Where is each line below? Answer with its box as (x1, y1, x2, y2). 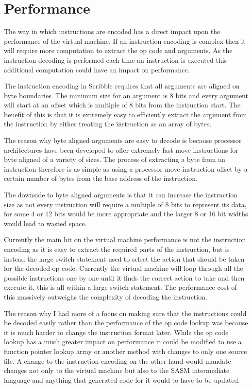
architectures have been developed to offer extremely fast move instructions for (4, 144, 238, 155)
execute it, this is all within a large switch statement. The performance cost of (4, 282, 237, 292)
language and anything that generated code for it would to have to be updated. (4, 374, 240, 385)
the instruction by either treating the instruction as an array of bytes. (4, 119, 212, 129)
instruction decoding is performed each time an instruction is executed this (4, 54, 227, 65)
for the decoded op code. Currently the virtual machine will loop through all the (4, 263, 243, 273)
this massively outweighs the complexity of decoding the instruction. (4, 291, 207, 301)
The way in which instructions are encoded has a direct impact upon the (4, 26, 220, 36)
